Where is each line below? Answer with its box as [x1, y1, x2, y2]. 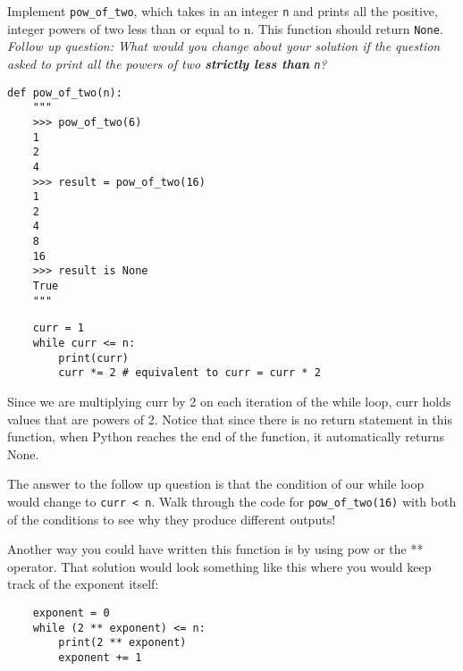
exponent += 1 [58, 651, 142, 664]
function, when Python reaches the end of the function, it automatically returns [7, 427, 444, 446]
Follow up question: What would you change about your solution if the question [7, 37, 441, 55]
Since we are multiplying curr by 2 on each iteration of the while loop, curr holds [7, 392, 451, 411]
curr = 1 [32, 322, 84, 335]
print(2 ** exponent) [58, 636, 187, 650]
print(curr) [58, 351, 130, 365]
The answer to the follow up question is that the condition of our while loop [7, 474, 425, 493]
